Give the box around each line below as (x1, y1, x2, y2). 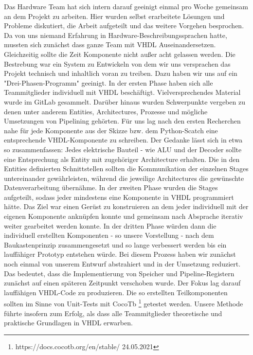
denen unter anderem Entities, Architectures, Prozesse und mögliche (4, 106, 208, 116)
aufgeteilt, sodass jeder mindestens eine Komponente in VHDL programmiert (4, 192, 234, 202)
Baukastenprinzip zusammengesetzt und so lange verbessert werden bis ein (4, 239, 227, 249)
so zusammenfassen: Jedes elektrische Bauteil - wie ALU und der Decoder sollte (4, 144, 242, 154)
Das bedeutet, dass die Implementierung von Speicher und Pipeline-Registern (4, 268, 235, 278)
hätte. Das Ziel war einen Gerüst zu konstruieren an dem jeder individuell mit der (4, 201, 249, 212)
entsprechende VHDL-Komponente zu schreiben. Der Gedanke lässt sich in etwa (4, 135, 243, 145)
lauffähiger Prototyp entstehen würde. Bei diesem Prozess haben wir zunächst (4, 249, 236, 259)
